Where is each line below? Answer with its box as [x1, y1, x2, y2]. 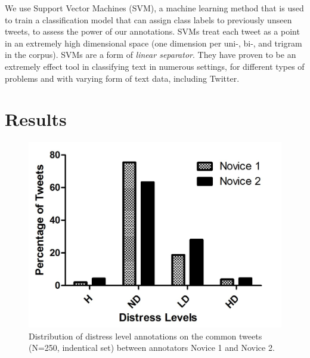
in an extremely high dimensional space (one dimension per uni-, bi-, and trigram [5, 36, 302, 49]
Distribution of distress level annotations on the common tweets [29, 329, 262, 342]
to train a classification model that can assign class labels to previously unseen [5, 13, 292, 26]
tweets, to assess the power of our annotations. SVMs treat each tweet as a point [5, 25, 300, 38]
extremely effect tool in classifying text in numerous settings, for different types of [5, 60, 305, 72]
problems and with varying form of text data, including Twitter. [5, 72, 240, 84]
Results [5, 107, 67, 131]
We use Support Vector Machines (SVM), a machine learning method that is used [5, 2, 304, 14]
